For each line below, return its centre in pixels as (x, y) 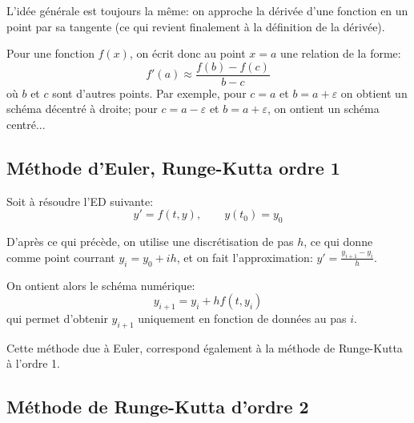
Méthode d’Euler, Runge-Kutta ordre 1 (173, 168)
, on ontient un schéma (323, 109)
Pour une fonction (50, 53)
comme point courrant (61, 257)
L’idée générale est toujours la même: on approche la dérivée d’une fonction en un (207, 10)
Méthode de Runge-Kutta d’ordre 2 (158, 407)
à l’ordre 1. (33, 363)
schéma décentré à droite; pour (82, 109)
